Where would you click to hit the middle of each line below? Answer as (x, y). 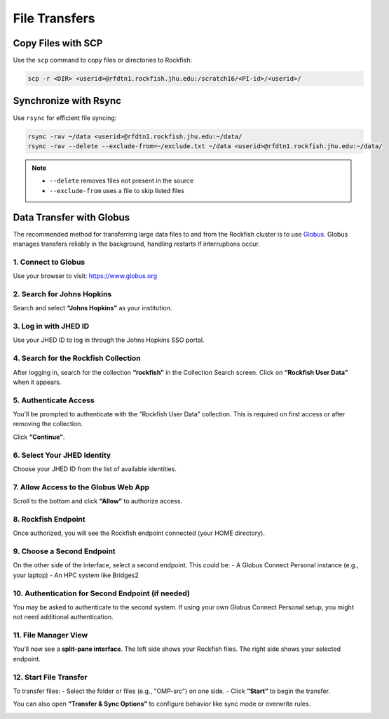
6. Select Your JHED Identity (62, 455)
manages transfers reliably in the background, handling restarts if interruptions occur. (136, 244)
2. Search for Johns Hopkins (62, 293)
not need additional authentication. (63, 617)
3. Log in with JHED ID (51, 326)
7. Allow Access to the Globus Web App (81, 487)
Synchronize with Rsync (67, 101)
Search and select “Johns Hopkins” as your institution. (93, 308)
